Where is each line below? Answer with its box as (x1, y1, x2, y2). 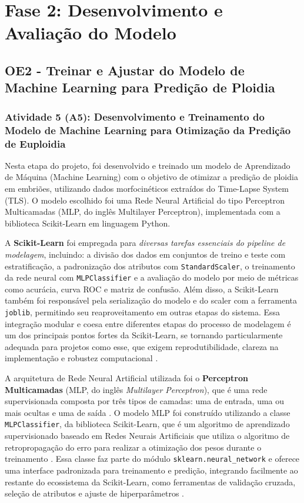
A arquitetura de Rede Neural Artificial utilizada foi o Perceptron (5, 372, 248, 384)
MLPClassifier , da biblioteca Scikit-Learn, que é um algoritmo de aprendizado (5, 418, 290, 430)
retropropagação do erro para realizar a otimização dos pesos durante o (5, 441, 262, 453)
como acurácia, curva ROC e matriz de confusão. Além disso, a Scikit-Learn (5, 282, 279, 295)
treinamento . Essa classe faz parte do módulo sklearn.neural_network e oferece (5, 452, 300, 465)
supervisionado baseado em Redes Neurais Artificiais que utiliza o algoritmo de (5, 429, 290, 442)
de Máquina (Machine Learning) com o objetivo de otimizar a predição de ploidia (5, 171, 298, 183)
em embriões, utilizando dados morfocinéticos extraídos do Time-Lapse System (5, 182, 289, 194)
